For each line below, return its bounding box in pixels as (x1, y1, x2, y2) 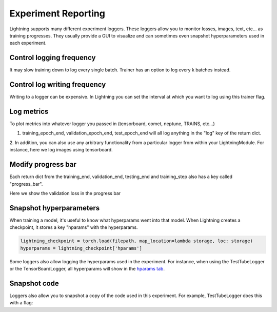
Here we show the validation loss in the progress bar (9, 190, 121, 196)
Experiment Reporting (9, 8, 105, 19)
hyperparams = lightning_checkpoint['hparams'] (20, 245, 142, 251)
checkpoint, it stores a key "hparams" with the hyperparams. (9, 224, 138, 230)
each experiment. (9, 40, 47, 46)
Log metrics (9, 107, 49, 115)
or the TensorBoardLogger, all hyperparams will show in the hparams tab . (9, 265, 165, 271)
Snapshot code (9, 279, 59, 287)
